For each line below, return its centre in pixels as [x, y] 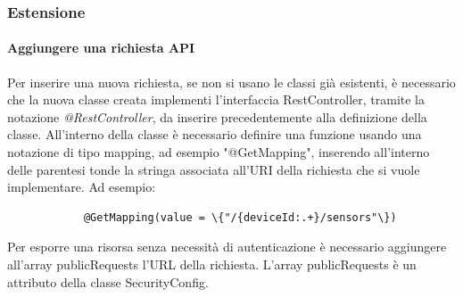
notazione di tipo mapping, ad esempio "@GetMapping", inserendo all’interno [219, 152]
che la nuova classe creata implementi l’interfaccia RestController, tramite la [216, 99]
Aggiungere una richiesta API [101, 48]
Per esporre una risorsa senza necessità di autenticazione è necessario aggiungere [227, 247]
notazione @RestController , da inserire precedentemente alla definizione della [217, 116]
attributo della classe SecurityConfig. [108, 281]
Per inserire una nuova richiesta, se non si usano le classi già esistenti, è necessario [231, 82]
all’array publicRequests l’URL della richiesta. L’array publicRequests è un [212, 264]
